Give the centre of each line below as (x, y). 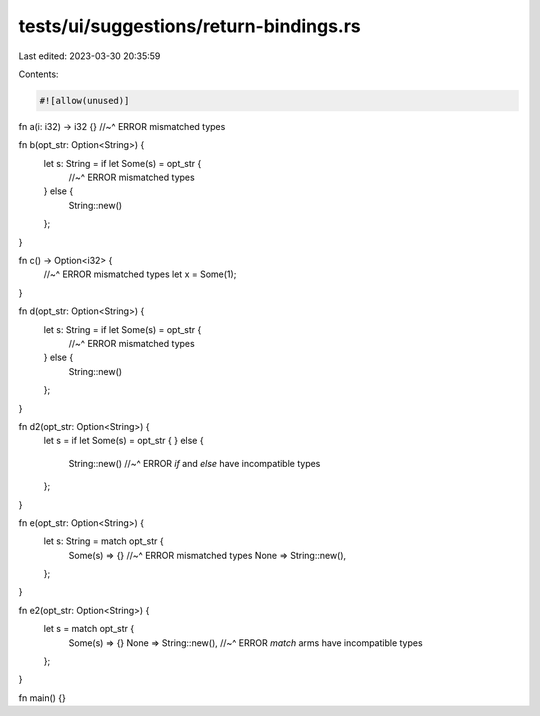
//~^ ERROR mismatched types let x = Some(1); (140, 274)
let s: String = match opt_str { (103, 541)
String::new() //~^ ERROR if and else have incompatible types (194, 463)
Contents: (38, 74)
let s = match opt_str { (89, 629)
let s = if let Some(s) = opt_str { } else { (123, 441)
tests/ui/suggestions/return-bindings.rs (190, 26)
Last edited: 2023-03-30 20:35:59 (89, 56)
